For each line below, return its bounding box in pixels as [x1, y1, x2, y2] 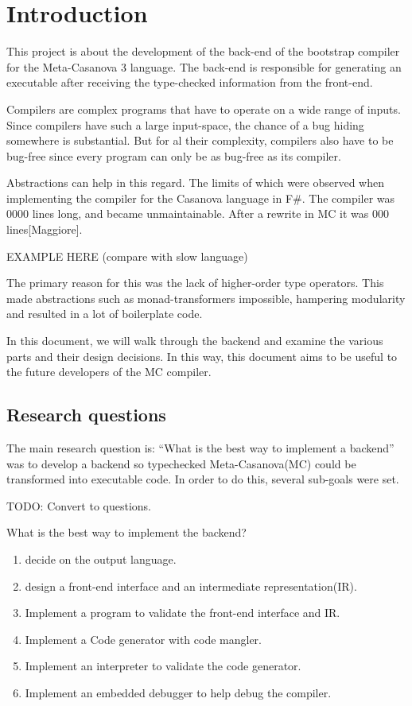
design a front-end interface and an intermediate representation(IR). [25, 577, 357, 594]
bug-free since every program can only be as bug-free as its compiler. [6, 147, 341, 164]
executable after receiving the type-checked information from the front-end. [6, 74, 373, 91]
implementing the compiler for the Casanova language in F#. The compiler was [6, 189, 395, 206]
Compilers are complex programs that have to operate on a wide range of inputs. [6, 100, 401, 117]
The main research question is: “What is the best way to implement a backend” [6, 440, 395, 456]
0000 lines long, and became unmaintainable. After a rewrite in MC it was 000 [6, 205, 389, 222]
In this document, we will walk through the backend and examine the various [6, 332, 383, 349]
